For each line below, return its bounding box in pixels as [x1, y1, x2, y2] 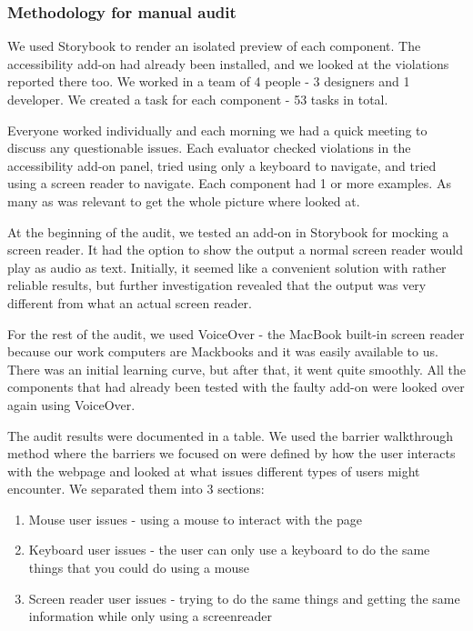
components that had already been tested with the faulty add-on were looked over [7, 377, 465, 396]
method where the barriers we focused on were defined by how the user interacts [7, 444, 456, 463]
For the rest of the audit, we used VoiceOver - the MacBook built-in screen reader [7, 324, 465, 343]
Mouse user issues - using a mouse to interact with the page [28, 509, 362, 528]
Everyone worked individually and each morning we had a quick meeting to [7, 120, 428, 139]
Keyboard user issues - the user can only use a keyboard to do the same [28, 540, 430, 559]
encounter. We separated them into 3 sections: [7, 479, 265, 498]
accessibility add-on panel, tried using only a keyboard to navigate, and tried [7, 155, 437, 175]
